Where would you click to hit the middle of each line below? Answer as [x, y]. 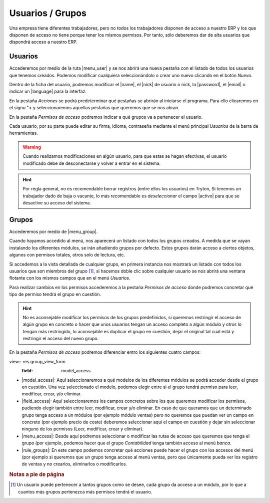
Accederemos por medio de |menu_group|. [53, 231]
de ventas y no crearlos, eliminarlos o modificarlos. [74, 464]
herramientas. [24, 133]
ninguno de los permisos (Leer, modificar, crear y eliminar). [82, 429]
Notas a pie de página [37, 474]
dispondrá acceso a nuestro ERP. [43, 42]
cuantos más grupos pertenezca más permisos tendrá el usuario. [85, 491]
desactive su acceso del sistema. [57, 203]
